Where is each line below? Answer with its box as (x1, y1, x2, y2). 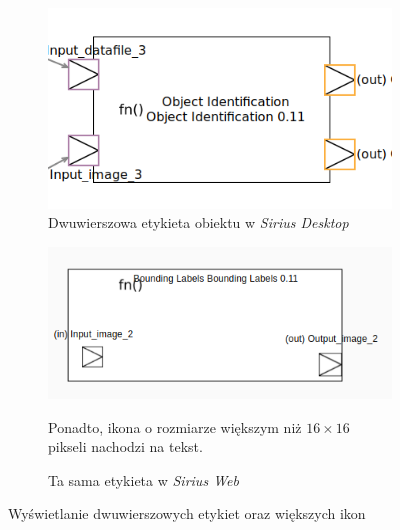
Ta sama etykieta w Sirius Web (48, 469, 239, 490)
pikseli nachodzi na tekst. (48, 436, 203, 457)
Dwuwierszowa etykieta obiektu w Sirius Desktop (48, 212, 349, 233)
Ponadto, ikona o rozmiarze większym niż (48, 416, 302, 437)
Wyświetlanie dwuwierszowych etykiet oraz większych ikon (8, 503, 366, 524)
